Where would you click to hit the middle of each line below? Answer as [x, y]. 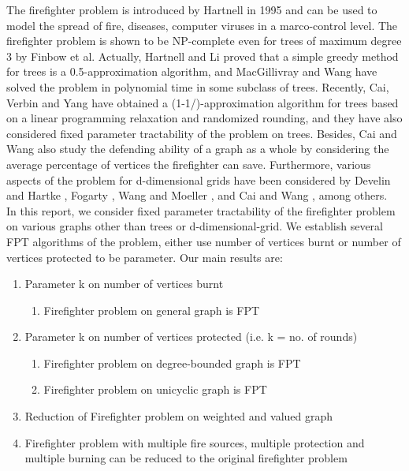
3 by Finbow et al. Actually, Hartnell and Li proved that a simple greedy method [203, 56]
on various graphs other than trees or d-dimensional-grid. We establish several [195, 226]
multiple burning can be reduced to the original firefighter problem [186, 458]
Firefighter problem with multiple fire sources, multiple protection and [195, 442]
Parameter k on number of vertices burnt [124, 284]
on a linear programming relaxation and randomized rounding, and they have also [204, 118]
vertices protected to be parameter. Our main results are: [145, 257]
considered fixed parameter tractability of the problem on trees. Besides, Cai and [202, 133]
